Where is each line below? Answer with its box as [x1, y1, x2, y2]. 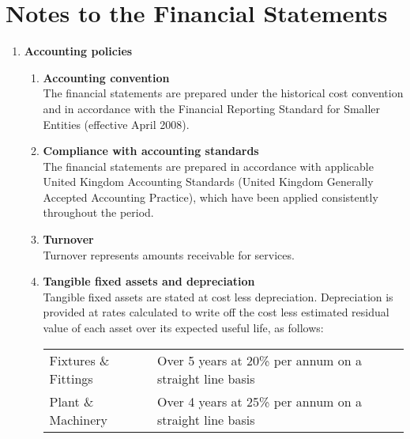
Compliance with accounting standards [43, 142, 259, 159]
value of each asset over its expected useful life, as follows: [43, 320, 324, 336]
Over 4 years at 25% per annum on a [157, 392, 362, 411]
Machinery [49, 410, 107, 429]
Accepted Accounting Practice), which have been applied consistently [43, 188, 378, 205]
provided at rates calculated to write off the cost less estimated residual [43, 304, 389, 320]
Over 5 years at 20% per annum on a [157, 350, 362, 369]
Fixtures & [49, 350, 110, 369]
